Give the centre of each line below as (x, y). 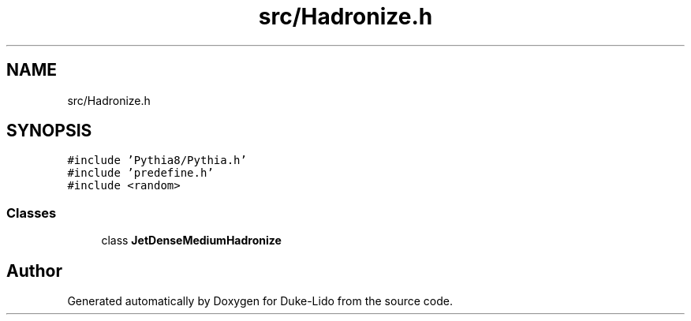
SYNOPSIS (49, 131)
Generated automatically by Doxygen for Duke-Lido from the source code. (260, 301)
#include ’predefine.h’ (140, 173)
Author (34, 271)
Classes (32, 213)
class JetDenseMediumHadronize (191, 241)
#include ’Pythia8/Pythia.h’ (157, 160)
